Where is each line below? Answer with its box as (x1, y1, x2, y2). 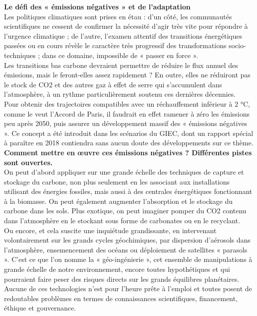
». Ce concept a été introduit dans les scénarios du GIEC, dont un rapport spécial (4, 127, 254, 138)
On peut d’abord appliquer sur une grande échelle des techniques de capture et (4, 167, 244, 177)
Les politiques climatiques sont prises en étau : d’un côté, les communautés (4, 11, 232, 21)
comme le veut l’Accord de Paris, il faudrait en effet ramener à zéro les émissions (4, 108, 250, 119)
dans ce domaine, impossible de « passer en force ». (42, 50, 198, 60)
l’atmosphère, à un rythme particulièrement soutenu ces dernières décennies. (4, 89, 236, 99)
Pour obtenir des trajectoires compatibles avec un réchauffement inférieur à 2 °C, (4, 98, 250, 109)
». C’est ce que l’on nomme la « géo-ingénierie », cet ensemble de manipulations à (4, 254, 253, 264)
